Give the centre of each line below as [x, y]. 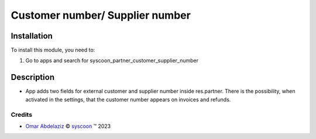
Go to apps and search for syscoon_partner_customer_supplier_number [112, 61]
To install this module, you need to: [53, 50]
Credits [21, 114]
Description [33, 77]
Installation [32, 36]
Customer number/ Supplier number [101, 15]
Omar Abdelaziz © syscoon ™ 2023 [68, 126]
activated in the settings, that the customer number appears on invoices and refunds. [128, 99]
